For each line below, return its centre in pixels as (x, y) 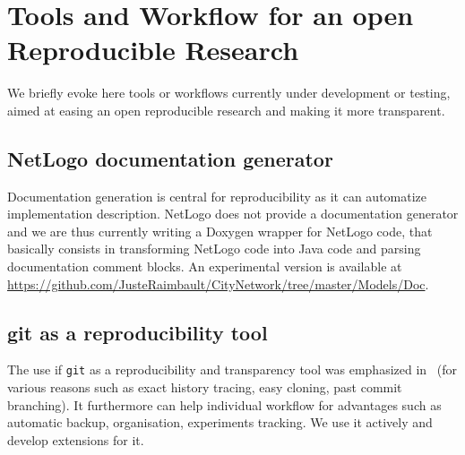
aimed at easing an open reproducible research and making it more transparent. (226, 110)
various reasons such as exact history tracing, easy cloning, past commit (205, 387)
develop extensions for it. (76, 439)
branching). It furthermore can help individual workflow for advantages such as (224, 404)
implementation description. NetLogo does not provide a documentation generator (233, 214)
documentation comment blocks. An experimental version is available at (205, 266)
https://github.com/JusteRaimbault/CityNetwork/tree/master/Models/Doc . (218, 283)
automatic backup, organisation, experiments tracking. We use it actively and (220, 422)
